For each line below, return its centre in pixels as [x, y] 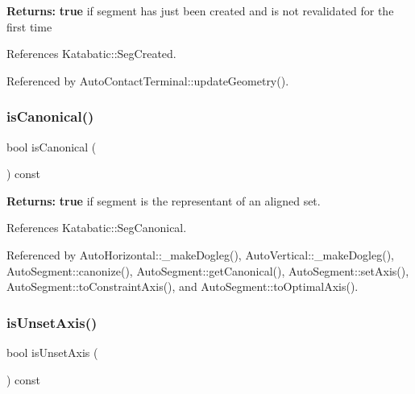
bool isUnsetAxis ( [52, 352]
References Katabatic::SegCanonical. [97, 228]
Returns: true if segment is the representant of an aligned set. [164, 200]
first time [29, 26]
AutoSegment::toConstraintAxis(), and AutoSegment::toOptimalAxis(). [183, 286]
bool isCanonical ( [52, 146]
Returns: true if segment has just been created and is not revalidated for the [200, 10]
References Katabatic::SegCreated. [91, 54]
